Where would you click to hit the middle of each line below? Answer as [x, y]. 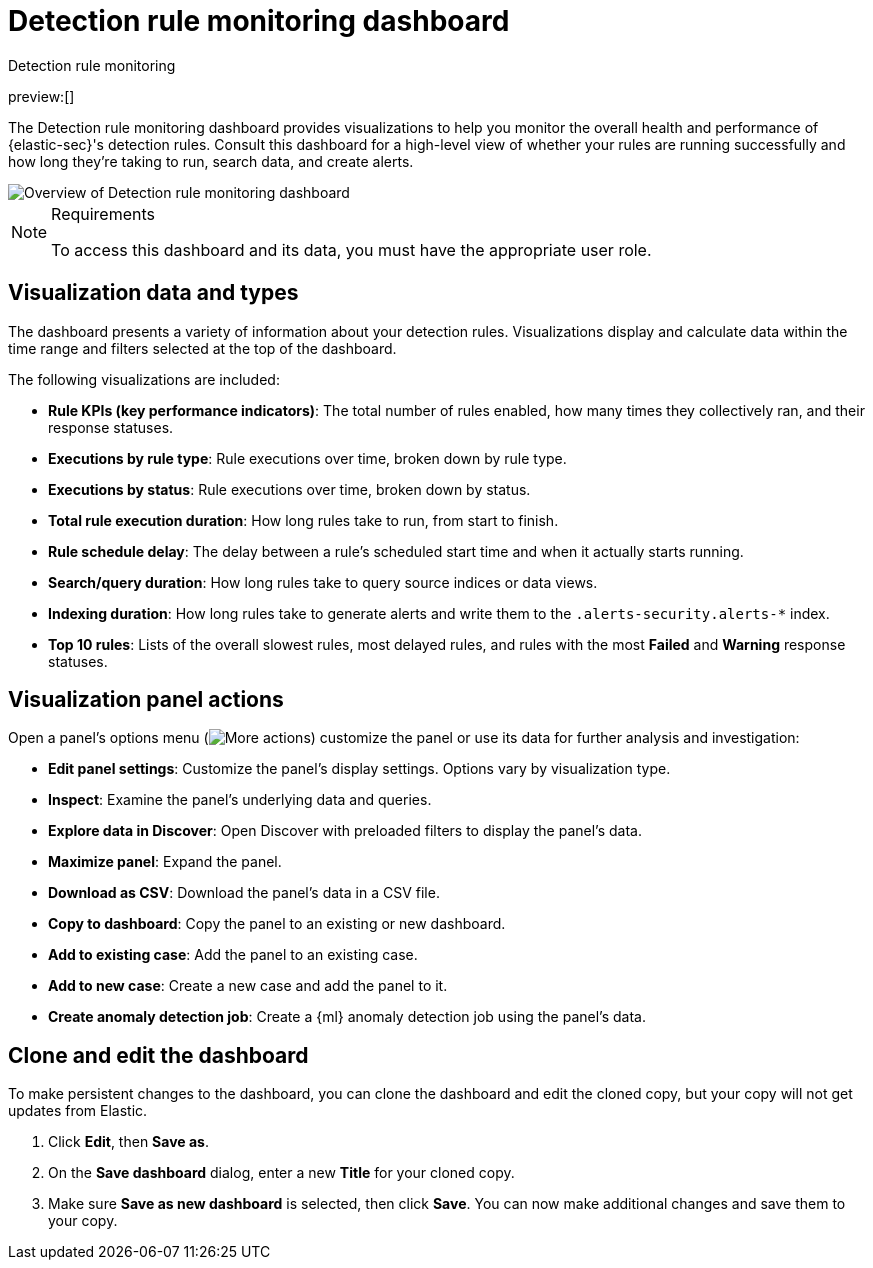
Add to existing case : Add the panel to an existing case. [233, 955]
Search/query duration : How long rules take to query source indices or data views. [323, 582]
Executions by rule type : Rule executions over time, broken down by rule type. [307, 458]
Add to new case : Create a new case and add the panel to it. [248, 986]
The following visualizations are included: [144, 379]
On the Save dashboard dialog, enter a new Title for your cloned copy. [281, 1173]
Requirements [103, 213]
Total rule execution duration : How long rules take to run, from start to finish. [303, 520]
